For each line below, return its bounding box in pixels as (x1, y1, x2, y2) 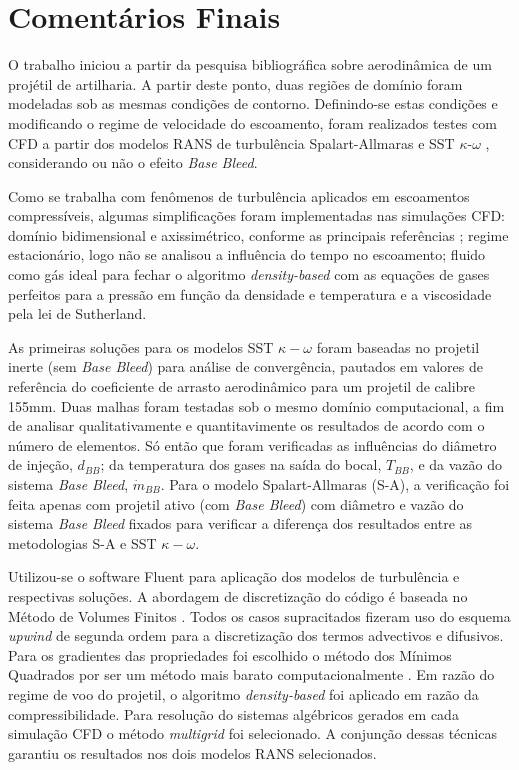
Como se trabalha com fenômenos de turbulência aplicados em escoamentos (8, 185, 470, 206)
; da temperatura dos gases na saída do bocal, (100, 454, 382, 475)
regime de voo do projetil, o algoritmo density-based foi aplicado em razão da (8, 683, 479, 704)
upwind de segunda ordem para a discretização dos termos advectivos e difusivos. (8, 625, 504, 646)
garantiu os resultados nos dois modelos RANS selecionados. (8, 742, 377, 763)
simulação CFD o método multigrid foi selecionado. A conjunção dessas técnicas (8, 723, 497, 744)
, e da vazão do (409, 454, 502, 475)
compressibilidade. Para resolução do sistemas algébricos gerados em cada (8, 703, 459, 724)
